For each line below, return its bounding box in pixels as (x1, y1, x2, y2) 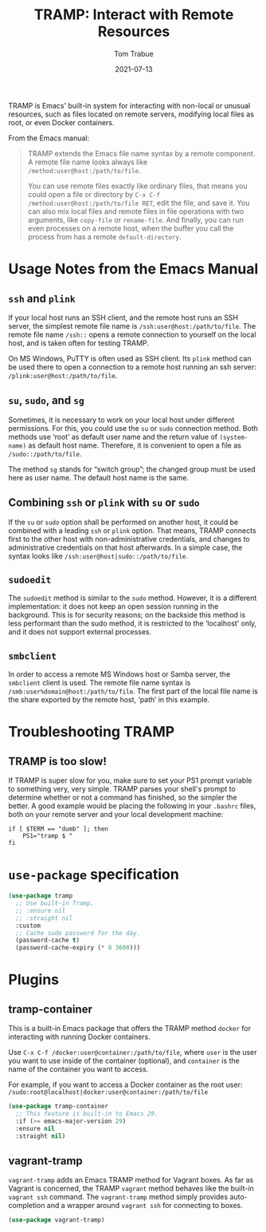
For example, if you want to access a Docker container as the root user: (8, 1080, 243, 1090)
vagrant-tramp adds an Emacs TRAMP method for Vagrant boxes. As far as (8, 1175, 254, 1185)
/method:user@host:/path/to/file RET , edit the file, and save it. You (27, 198, 250, 207)
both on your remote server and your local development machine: (8, 810, 224, 819)
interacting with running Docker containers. (8, 1032, 151, 1042)
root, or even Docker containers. (8, 117, 115, 127)
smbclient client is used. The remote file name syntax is (8, 678, 191, 688)
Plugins (8, 971, 60, 989)
